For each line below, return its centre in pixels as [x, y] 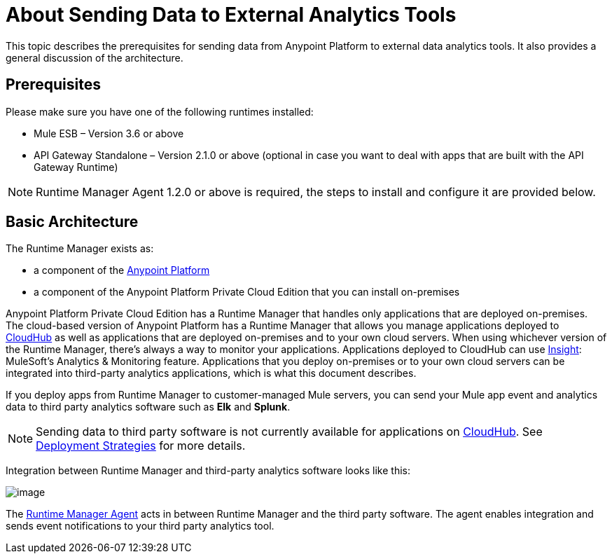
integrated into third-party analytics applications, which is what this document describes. [211, 373]
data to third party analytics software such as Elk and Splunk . [148, 407]
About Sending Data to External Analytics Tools [231, 15]
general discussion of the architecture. [95, 57]
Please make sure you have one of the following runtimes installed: [160, 111]
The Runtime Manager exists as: [80, 249]
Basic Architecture [72, 222]
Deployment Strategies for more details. [141, 446]
